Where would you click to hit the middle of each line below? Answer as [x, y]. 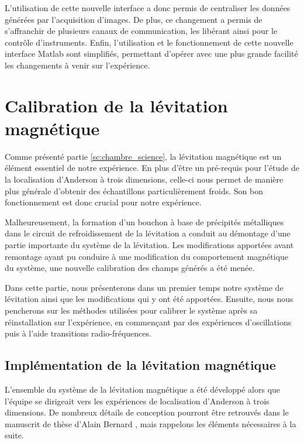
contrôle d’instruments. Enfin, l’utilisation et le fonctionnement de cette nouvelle [149, 42]
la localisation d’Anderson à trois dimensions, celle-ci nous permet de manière [144, 179]
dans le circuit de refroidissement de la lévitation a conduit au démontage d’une [148, 233]
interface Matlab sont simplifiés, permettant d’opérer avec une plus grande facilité [151, 54]
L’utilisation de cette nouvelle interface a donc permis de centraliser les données [148, 8]
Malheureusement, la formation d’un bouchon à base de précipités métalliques [144, 222]
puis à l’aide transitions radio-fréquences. [78, 333]
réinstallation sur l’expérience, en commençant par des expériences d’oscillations [148, 322]
